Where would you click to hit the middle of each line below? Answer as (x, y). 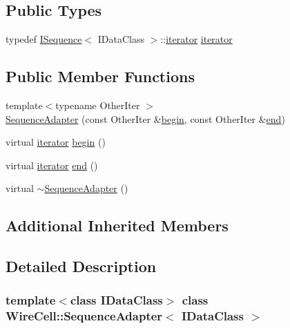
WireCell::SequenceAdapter (84, 316)
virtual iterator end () (52, 165)
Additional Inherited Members (117, 225)
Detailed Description (81, 266)
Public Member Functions (100, 76)
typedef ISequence (44, 39)
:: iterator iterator (196, 39)
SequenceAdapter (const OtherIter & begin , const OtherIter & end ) (145, 118)
